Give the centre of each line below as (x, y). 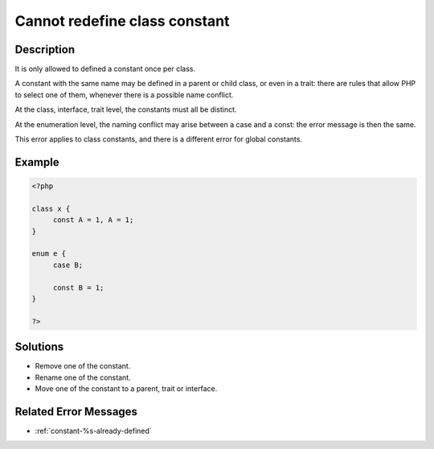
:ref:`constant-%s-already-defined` (93, 430)
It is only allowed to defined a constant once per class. (105, 69)
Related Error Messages (76, 412)
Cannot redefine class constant (122, 21)
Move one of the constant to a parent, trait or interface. (126, 388)
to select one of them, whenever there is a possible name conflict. (124, 95)
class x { (51, 208)
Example (37, 162)
